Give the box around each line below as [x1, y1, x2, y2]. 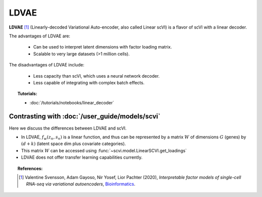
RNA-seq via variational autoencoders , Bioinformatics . [26, 181, 135, 187]
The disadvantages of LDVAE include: [9, 62, 84, 68]
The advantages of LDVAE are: [9, 33, 70, 39]
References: [17, 165, 43, 171]
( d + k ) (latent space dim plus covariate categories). [21, 141, 126, 147]
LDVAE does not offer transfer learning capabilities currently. [21, 154, 143, 160]
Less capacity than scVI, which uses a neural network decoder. [33, 73, 160, 79]
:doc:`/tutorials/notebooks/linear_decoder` [30, 99, 115, 105]
